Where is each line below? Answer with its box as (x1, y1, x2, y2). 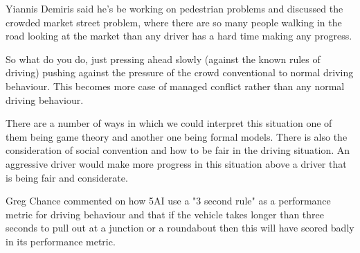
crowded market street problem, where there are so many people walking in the (6, 15, 342, 29)
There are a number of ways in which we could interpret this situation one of (6, 116, 332, 130)
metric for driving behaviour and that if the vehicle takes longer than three (6, 207, 325, 221)
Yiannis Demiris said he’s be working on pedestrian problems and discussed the (6, 1, 343, 15)
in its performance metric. (6, 234, 116, 248)
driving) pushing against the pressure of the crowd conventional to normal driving (6, 65, 354, 80)
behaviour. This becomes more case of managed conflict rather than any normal (6, 78, 345, 93)
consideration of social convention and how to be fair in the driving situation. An (6, 143, 350, 157)
